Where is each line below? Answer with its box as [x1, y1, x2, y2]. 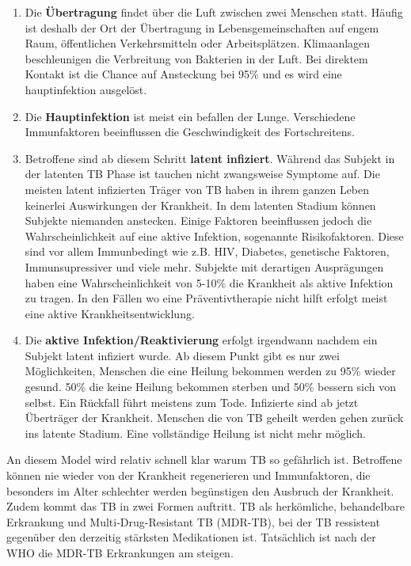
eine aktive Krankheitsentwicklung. [25, 305, 195, 321]
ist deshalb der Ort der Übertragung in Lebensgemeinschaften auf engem [25, 19, 379, 36]
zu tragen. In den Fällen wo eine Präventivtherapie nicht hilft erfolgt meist [25, 290, 388, 306]
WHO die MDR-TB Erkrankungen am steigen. [6, 545, 234, 560]
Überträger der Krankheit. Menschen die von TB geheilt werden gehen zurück [25, 409, 404, 426]
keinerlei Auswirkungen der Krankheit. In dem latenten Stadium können [25, 196, 376, 213]
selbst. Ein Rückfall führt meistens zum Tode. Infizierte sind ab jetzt [25, 393, 359, 410]
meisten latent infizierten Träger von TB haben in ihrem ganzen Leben [25, 180, 370, 197]
